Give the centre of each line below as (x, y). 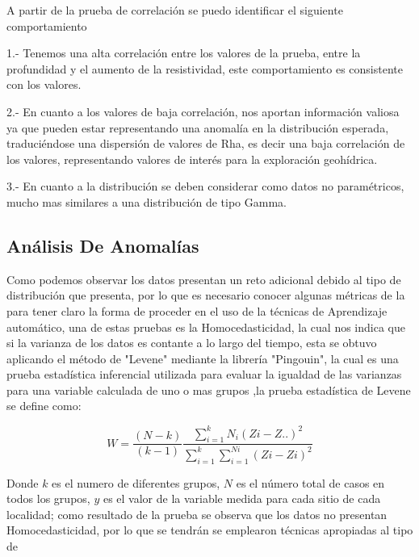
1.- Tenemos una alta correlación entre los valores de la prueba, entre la (184, 53)
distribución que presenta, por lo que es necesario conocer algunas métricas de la (206, 295)
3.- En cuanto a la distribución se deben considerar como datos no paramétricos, (205, 186)
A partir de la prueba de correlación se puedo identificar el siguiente (175, 10)
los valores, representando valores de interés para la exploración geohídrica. (192, 159)
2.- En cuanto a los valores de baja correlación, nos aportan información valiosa (203, 111)
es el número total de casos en (310, 482)
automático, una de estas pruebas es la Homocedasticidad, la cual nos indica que (206, 327)
